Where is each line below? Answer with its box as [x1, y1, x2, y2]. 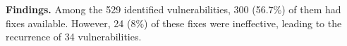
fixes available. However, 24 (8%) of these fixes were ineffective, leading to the [6, 15, 342, 30]
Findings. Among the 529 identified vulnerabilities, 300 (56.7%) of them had [6, 2, 341, 16]
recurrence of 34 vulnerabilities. [6, 29, 142, 44]
